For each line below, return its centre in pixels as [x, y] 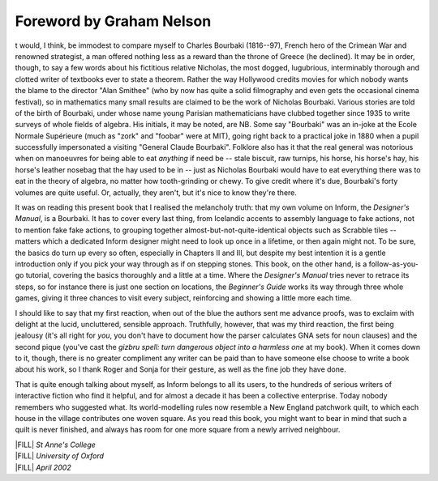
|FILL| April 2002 [43, 467]
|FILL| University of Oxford [60, 456]
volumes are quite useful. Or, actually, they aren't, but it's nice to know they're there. [156, 192]
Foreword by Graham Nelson [113, 21]
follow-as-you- [394, 264]
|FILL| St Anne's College [56, 445]
